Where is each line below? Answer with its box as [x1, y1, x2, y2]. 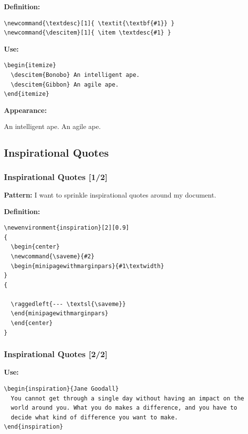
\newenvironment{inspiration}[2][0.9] [4, 224, 129, 232]
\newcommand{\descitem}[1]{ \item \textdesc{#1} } [4, 29, 171, 36]
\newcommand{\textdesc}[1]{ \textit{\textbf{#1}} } [4, 19, 175, 27]
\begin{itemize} [4, 62, 56, 69]
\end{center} [11, 320, 53, 327]
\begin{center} [11, 243, 60, 251]
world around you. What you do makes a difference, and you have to [11, 404, 237, 412]
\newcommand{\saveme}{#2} [11, 253, 95, 260]
